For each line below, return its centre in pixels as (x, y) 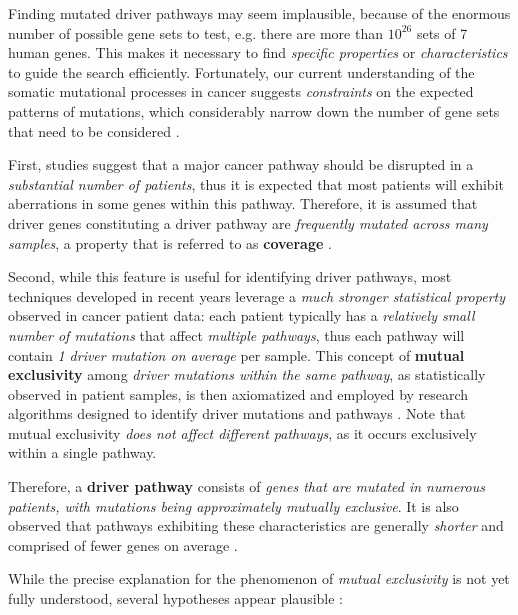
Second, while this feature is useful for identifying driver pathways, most (230, 276)
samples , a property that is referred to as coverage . (170, 242)
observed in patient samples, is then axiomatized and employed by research (238, 393)
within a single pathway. (82, 452)
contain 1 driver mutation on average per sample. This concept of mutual (236, 354)
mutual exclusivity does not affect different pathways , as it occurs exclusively (242, 432)
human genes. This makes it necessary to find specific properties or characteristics (258, 52)
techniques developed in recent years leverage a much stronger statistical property (257, 295)
